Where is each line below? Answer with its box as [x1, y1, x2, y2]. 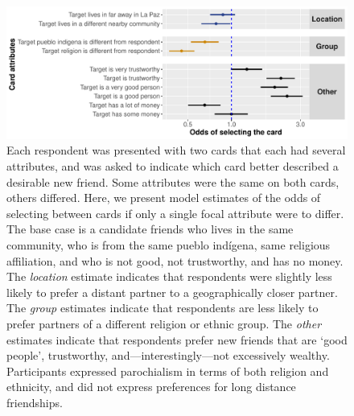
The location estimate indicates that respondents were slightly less [6, 268, 332, 285]
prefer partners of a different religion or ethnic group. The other [6, 315, 322, 332]
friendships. [6, 393, 63, 410]
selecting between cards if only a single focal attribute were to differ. [6, 204, 344, 221]
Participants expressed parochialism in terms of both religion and [6, 362, 329, 379]
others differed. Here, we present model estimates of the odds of [6, 189, 321, 206]
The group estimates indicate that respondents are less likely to [6, 299, 319, 316]
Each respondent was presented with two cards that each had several [6, 142, 346, 159]
